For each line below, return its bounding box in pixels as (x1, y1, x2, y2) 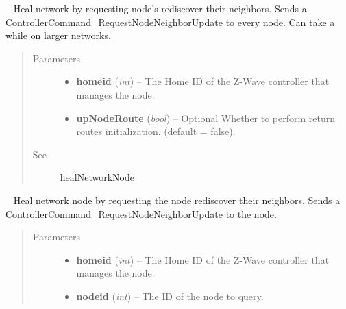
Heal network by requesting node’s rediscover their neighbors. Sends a (13, 1, 307, 15)
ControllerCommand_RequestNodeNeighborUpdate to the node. (5, 206, 277, 221)
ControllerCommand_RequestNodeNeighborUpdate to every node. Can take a (5, 14, 335, 29)
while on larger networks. (5, 28, 111, 42)
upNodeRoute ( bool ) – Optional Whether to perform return (76, 110, 336, 125)
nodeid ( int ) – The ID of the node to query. (76, 288, 264, 303)
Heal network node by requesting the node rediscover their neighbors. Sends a (13, 193, 341, 207)
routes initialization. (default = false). (76, 124, 236, 138)
